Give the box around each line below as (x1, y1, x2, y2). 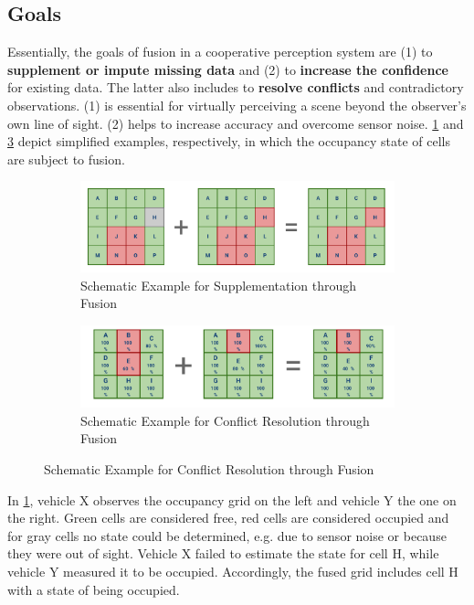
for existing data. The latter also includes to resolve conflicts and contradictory (7, 78, 464, 97)
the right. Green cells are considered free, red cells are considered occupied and (7, 508, 449, 527)
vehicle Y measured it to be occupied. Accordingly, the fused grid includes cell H (7, 562, 458, 581)
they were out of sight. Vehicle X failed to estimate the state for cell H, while (7, 544, 439, 563)
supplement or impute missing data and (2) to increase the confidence (7, 59, 448, 79)
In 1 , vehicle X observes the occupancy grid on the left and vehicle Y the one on (7, 490, 457, 509)
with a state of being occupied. (7, 579, 180, 599)
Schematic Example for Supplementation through (80, 275, 357, 294)
